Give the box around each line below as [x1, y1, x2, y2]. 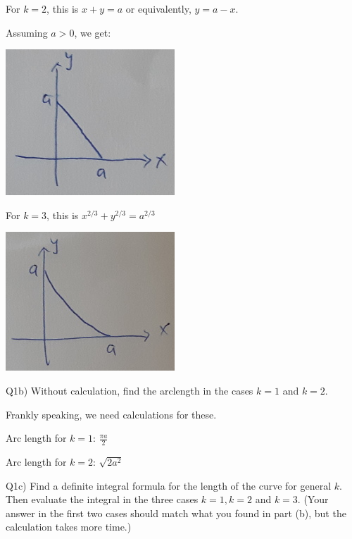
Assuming [6, 25, 48, 39]
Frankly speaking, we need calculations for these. [6, 407, 217, 421]
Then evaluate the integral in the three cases [6, 492, 199, 507]
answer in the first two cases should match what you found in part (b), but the [6, 505, 346, 520]
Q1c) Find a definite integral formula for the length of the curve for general [6, 478, 332, 492]
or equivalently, [125, 1, 191, 16]
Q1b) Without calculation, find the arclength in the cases [6, 383, 253, 397]
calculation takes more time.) [6, 519, 132, 534]
